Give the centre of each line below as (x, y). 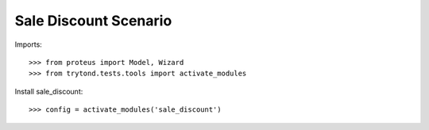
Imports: (29, 44)
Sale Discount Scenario (93, 21)
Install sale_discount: (49, 91)
